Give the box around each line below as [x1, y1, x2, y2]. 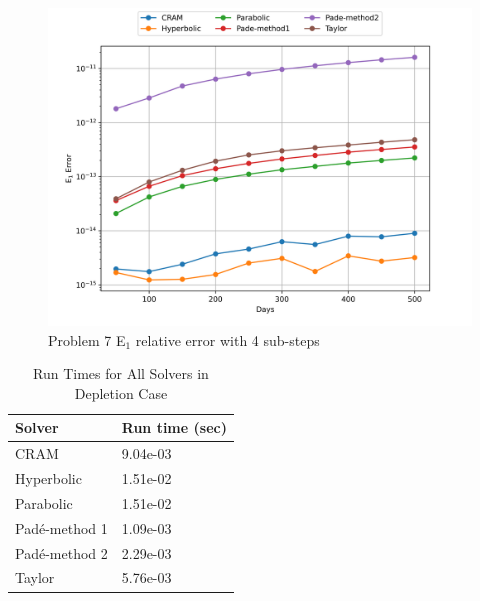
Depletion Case [74, 382, 168, 403]
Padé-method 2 [15, 542, 108, 563]
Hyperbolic [15, 468, 82, 489]
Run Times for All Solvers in [33, 363, 209, 384]
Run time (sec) [121, 417, 227, 438]
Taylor [15, 567, 55, 588]
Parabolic [15, 492, 73, 513]
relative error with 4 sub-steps [135, 329, 320, 350]
